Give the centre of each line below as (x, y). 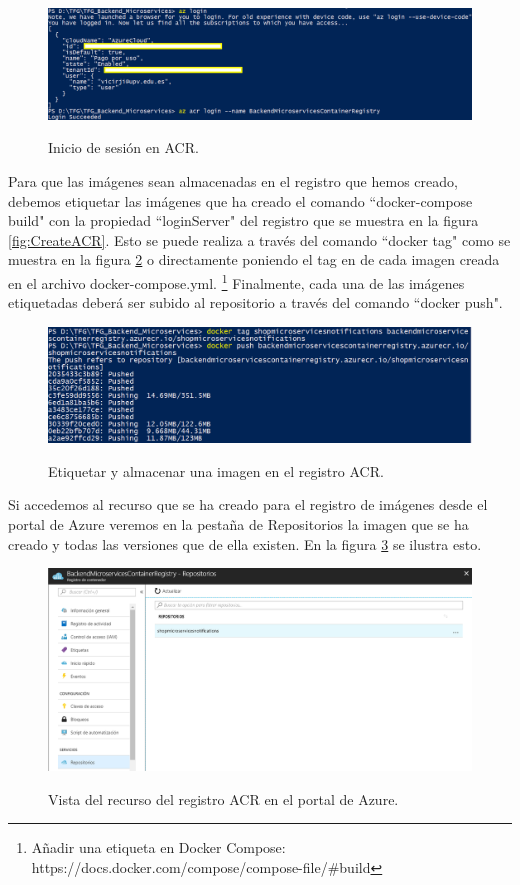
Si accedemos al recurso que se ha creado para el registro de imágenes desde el (248, 504)
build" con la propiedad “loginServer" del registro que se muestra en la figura (243, 220)
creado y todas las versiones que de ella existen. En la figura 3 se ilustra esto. (245, 543)
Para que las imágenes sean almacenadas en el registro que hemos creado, (233, 180)
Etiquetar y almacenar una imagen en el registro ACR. (216, 470)
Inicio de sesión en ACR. (123, 147)
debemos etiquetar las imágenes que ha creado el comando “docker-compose (240, 200)
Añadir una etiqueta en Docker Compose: (158, 847)
